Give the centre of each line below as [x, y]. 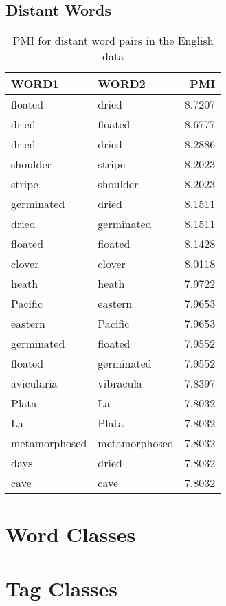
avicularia [34, 383]
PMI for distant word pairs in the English [113, 41]
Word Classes [71, 534]
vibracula [120, 383]
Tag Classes [61, 588]
